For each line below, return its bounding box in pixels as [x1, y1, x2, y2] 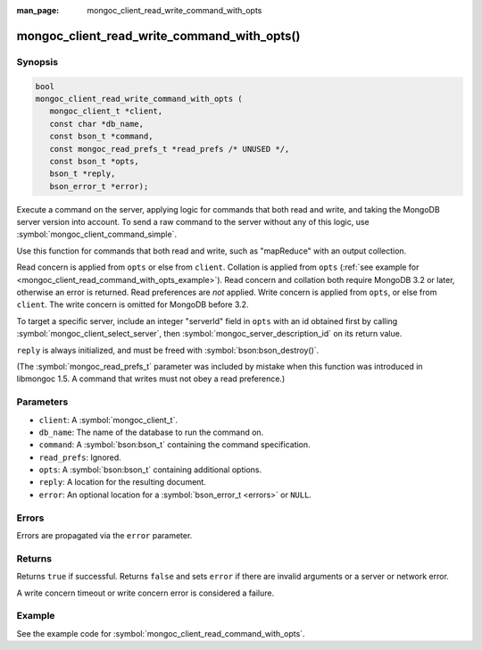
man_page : [16, 5, 60, 15]
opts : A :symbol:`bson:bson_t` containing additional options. [38, 464, 262, 475]
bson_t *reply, [49, 169, 116, 179]
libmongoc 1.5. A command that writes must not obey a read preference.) [16, 373, 286, 384]
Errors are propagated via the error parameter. [16, 529, 193, 540]
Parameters [16, 396, 69, 408]
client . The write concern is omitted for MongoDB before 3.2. [16, 299, 249, 310]
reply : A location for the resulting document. [38, 477, 207, 487]
